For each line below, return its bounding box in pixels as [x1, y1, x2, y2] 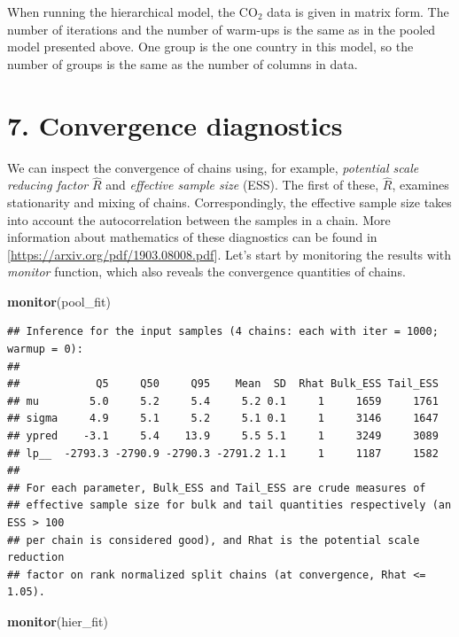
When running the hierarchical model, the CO [7, 3, 258, 20]
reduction [7, 551, 65, 564]
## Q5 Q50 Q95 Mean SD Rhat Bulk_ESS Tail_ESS [7, 377, 439, 391]
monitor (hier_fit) [7, 611, 108, 630]
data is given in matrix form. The [267, 3, 449, 20]
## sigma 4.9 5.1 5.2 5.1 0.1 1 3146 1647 [7, 412, 439, 425]
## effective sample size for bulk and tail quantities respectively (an [7, 499, 452, 512]
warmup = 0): [7, 343, 83, 356]
